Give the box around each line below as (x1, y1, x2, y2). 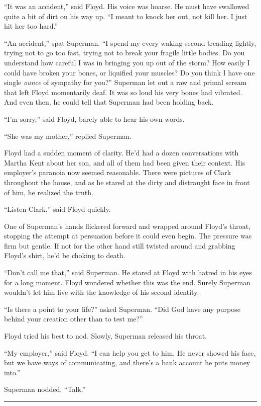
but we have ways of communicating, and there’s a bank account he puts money (4, 357, 250, 368)
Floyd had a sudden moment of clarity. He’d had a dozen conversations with (4, 147, 239, 158)
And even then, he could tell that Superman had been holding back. (4, 97, 214, 107)
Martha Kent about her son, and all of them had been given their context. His (4, 157, 245, 168)
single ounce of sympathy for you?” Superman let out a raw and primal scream (4, 77, 247, 88)
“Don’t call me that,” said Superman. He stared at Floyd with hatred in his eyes (4, 267, 252, 278)
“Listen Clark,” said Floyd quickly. (4, 204, 111, 214)
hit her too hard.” (4, 21, 58, 31)
